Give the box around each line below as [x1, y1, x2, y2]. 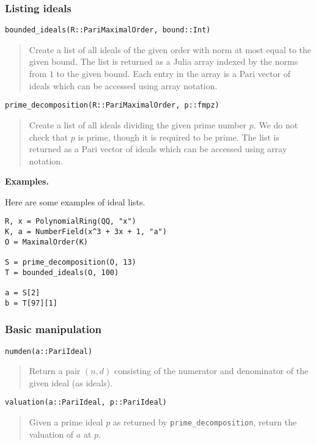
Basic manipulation [5, 322, 101, 337]
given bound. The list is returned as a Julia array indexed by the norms [29, 55, 298, 68]
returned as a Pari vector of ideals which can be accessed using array [29, 142, 287, 155]
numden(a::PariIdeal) [5, 347, 93, 356]
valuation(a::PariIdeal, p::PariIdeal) [5, 398, 167, 407]
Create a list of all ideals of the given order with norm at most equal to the [29, 43, 311, 56]
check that [29, 130, 68, 143]
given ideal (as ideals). [29, 376, 113, 389]
